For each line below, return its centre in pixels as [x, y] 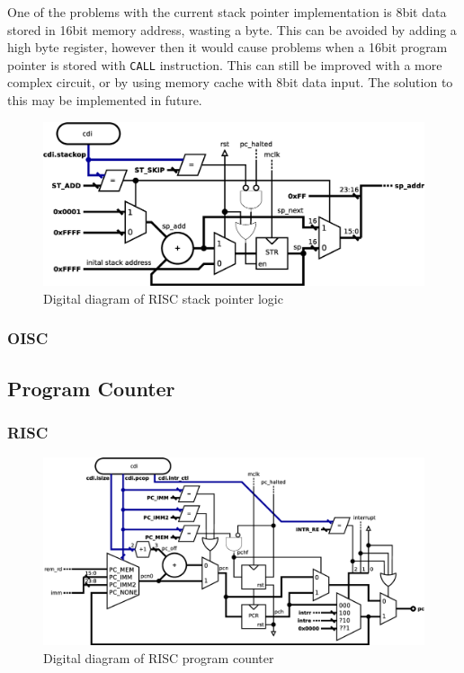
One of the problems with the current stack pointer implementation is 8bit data [227, 12]
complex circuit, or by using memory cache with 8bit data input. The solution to [230, 82]
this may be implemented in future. [105, 100]
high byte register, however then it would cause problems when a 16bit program [228, 47]
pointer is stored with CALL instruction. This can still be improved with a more [225, 64]
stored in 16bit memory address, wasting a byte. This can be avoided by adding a [232, 29]
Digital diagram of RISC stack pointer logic [163, 298]
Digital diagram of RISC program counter [159, 657]
